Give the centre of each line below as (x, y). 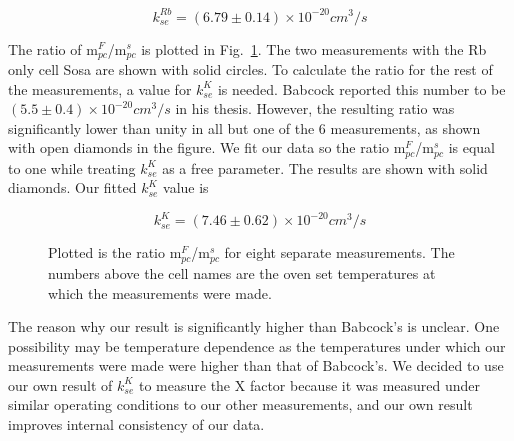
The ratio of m (53, 48)
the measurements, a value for (100, 88)
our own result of (60, 384)
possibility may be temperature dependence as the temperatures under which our (257, 345)
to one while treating (72, 167)
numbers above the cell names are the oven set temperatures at (242, 272)
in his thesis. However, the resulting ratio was (315, 108)
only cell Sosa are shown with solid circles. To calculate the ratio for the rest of (250, 68)
